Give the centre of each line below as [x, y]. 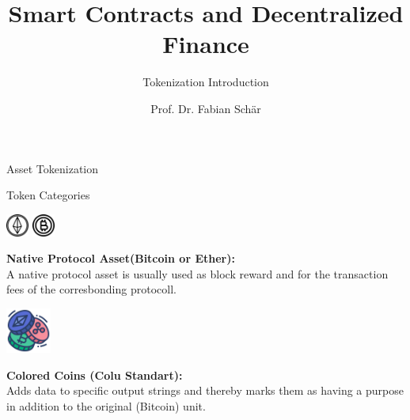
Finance [206, 44]
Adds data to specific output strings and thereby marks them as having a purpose [205, 390]
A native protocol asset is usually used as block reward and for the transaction [197, 273]
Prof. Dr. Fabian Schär [206, 108]
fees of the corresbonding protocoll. [91, 289]
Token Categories [48, 195]
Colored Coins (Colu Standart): [95, 375]
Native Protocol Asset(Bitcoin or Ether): [121, 258]
